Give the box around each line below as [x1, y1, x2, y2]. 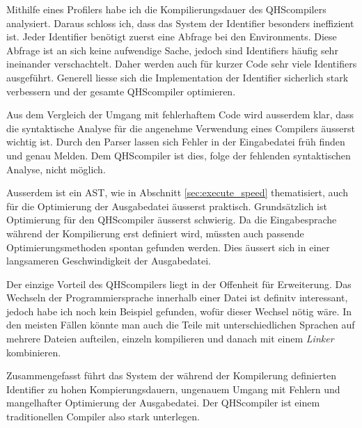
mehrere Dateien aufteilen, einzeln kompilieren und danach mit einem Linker [6, 331, 334, 346]
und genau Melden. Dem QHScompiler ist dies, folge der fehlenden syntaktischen [6, 148, 351, 162]
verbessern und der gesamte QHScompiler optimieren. [6, 84, 236, 98]
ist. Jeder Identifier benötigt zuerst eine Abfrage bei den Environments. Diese [6, 29, 337, 44]
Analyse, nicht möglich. [6, 161, 106, 176]
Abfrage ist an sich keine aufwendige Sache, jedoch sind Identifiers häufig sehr [6, 42, 338, 57]
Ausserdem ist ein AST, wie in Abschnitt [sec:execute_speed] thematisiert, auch [6, 185, 348, 200]
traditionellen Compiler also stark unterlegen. [6, 409, 200, 424]
